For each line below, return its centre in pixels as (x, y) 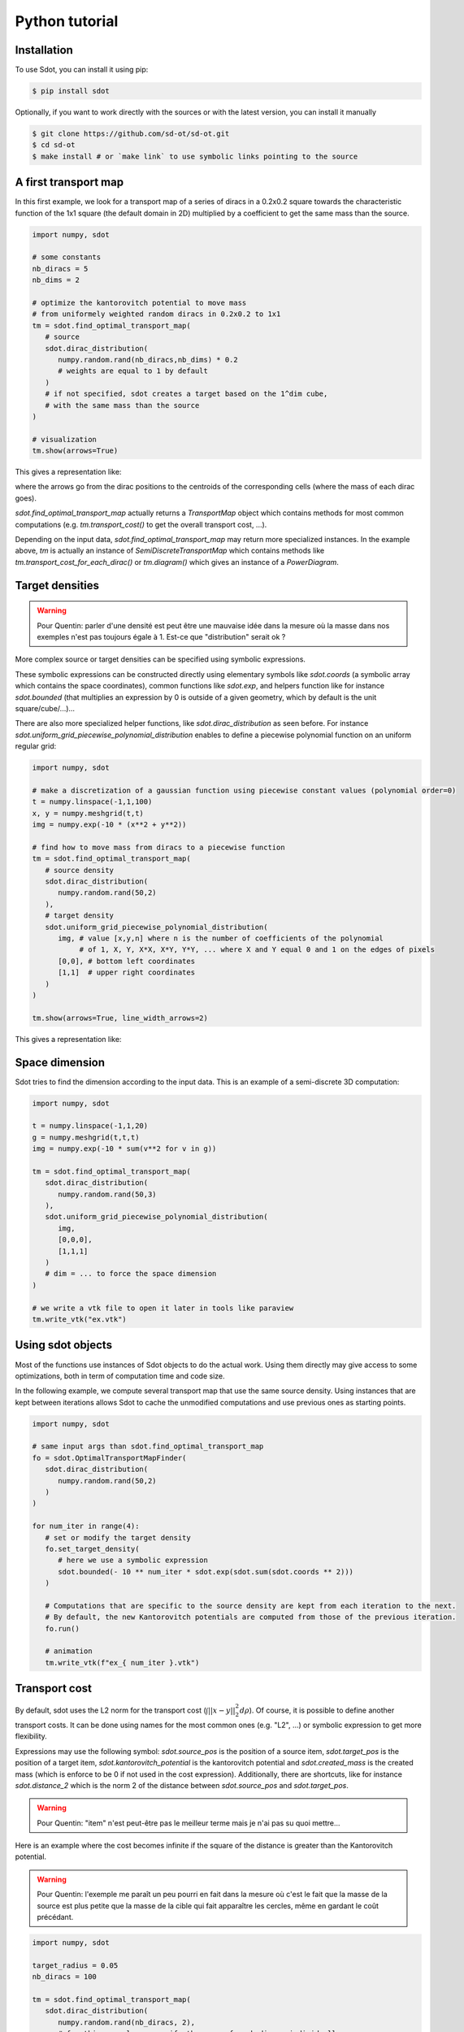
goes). (26, 498)
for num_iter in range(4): (86, 1526)
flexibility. (31, 1736)
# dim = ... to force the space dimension (131, 1274)
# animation (69, 1651)
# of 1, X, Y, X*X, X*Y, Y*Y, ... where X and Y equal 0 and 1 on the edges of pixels (257, 950)
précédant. (55, 1917)
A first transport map (69, 182)
